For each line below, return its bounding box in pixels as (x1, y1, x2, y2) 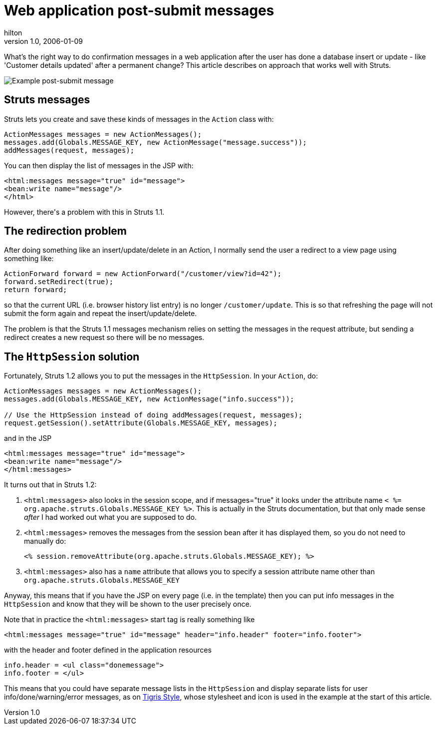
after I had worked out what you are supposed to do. (24, 513, 197, 522)
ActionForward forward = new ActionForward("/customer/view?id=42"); (4, 270, 282, 278)
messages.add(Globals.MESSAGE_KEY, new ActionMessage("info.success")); (4, 395, 294, 403)
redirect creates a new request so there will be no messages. (4, 333, 205, 342)
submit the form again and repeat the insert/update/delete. (4, 309, 197, 318)
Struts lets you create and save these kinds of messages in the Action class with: (4, 114, 274, 123)
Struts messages (4, 93, 90, 106)
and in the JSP (4, 434, 52, 443)
